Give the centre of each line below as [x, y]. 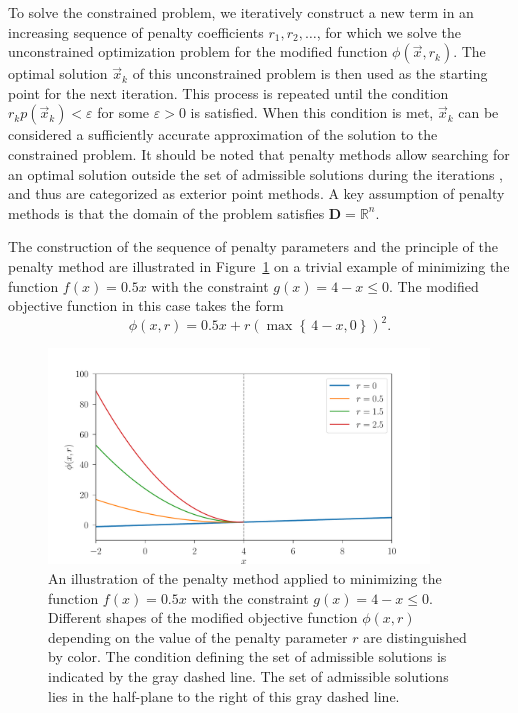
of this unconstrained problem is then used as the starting [310, 73]
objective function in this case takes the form [146, 305]
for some [123, 112]
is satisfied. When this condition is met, [312, 112]
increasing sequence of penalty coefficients [136, 31]
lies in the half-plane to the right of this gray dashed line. [224, 695]
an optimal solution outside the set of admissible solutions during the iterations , [256, 173]
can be [478, 112]
